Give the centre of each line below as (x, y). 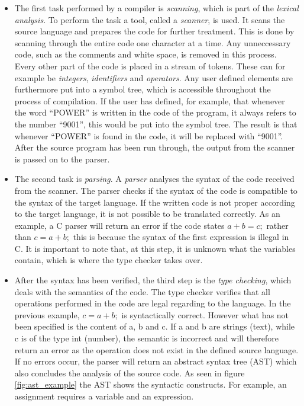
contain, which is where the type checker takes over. (109, 260)
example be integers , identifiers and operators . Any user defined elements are (154, 77)
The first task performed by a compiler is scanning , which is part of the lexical (156, 8)
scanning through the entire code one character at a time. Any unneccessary (153, 42)
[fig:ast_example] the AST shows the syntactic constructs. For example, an (151, 384)
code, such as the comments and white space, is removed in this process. (145, 54)
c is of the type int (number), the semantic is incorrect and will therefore (146, 338)
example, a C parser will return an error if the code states (119, 225)
